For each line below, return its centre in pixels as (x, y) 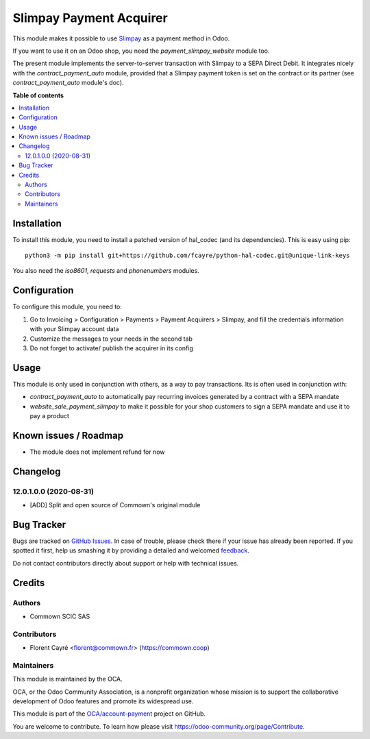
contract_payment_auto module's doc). (68, 83)
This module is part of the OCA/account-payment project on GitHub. (109, 714)
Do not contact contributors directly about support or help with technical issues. (126, 563)
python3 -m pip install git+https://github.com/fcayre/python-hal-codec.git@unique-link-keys (187, 256)
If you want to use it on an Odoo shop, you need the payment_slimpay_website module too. (141, 51)
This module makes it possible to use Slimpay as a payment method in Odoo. (121, 38)
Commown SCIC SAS (60, 616)
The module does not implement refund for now (97, 452)
